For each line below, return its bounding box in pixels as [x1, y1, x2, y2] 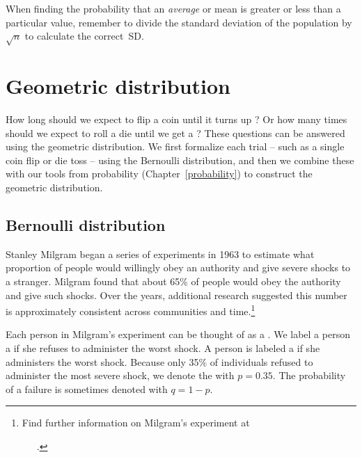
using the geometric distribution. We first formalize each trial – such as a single [6, 139, 345, 154]
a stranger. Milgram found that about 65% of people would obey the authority [6, 274, 341, 289]
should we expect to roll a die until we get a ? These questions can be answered [6, 125, 345, 140]
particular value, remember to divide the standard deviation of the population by [6, 15, 352, 29]
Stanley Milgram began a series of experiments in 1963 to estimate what [6, 246, 315, 261]
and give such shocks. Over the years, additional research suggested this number [6, 287, 347, 302]
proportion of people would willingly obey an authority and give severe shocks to [6, 260, 351, 275]
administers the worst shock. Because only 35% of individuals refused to [6, 354, 313, 369]
